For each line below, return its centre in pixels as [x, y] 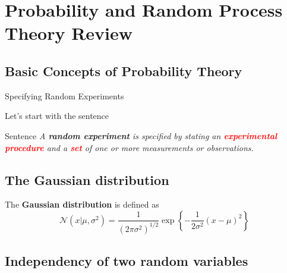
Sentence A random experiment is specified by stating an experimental [141, 135]
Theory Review [69, 33]
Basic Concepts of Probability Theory [124, 70]
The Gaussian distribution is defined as [82, 204]
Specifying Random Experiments [64, 95]
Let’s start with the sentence [57, 116]
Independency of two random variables [127, 261]
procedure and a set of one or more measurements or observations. [129, 147]
